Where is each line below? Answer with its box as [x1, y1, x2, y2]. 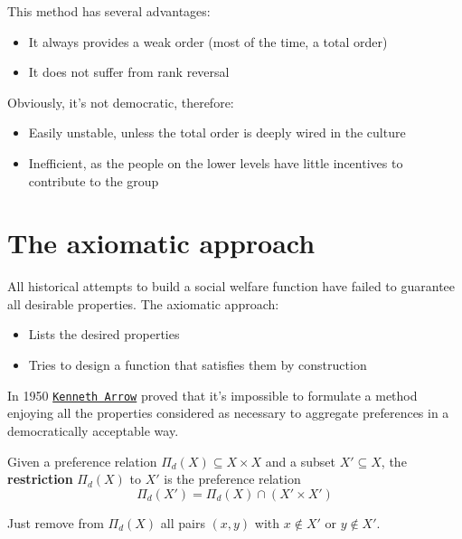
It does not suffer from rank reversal [28, 62, 230, 81]
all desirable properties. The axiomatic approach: [7, 294, 279, 313]
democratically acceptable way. [7, 421, 179, 440]
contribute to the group [28, 171, 159, 190]
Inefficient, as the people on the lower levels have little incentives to [28, 153, 403, 172]
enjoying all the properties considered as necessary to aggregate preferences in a [7, 403, 449, 422]
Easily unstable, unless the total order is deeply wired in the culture [28, 123, 406, 142]
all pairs [160, 513, 205, 532]
